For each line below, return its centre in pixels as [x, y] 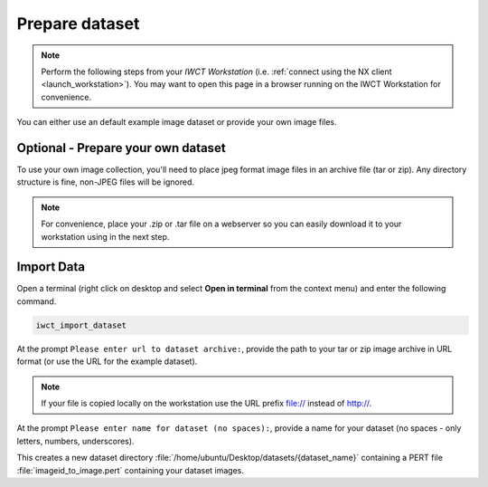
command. [37, 301]
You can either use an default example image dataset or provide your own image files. [177, 122]
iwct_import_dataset [81, 325]
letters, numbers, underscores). [75, 441]
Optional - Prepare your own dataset [121, 148]
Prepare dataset [78, 24]
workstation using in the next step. [105, 236]
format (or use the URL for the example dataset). [107, 361]
